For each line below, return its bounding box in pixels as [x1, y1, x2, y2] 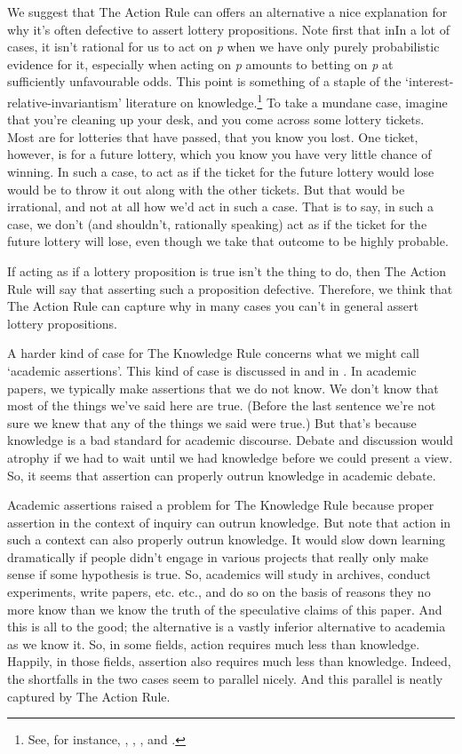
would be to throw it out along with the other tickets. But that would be [7, 179, 405, 198]
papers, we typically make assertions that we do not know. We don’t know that [7, 378, 439, 397]
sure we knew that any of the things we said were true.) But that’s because [7, 413, 417, 432]
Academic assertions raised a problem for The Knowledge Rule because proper [7, 496, 434, 514]
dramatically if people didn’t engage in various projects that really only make [7, 547, 429, 566]
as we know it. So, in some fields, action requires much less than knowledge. [7, 634, 420, 653]
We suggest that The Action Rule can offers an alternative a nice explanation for [7, 3, 448, 20]
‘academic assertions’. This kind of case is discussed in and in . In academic [7, 361, 417, 379]
